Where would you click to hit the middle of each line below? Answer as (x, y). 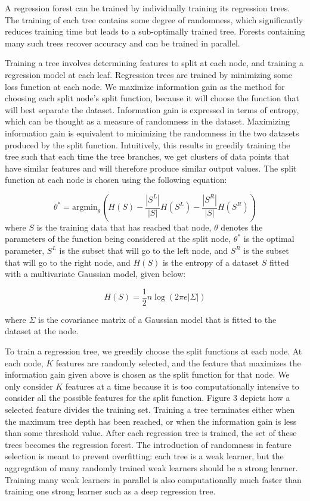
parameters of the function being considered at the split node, (118, 239)
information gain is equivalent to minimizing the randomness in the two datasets (152, 133)
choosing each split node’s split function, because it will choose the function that (152, 98)
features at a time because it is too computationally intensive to (182, 386)
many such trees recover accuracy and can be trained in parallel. (123, 43)
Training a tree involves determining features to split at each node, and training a (154, 63)
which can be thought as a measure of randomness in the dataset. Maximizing (148, 121)
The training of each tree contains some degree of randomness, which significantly (154, 19)
